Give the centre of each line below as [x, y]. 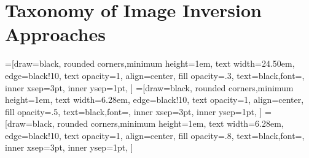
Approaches [55, 34]
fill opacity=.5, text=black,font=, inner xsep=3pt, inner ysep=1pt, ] [134, 111]
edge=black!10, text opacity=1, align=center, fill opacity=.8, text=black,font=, [155, 135]
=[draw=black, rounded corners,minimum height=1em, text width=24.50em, [150, 63]
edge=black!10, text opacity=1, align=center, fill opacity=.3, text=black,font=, [155, 75]
